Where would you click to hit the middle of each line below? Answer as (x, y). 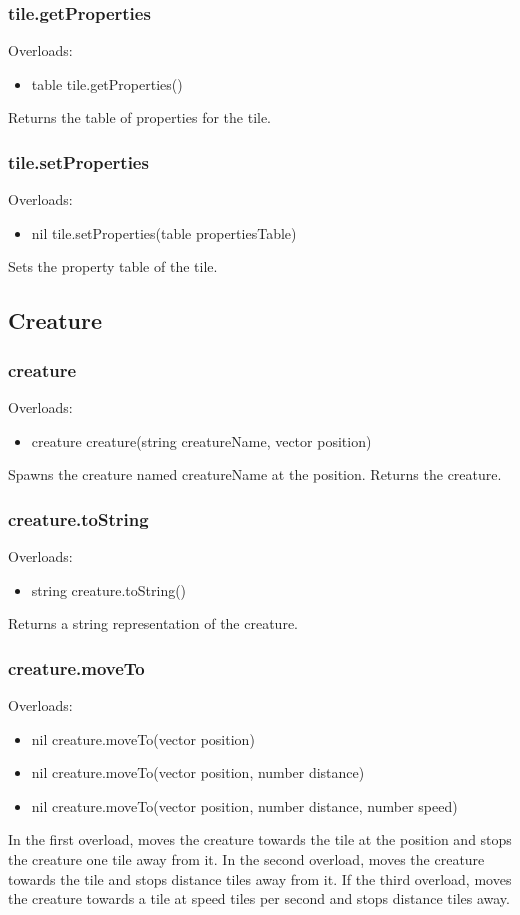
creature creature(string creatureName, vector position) (201, 440)
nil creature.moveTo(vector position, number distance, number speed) (244, 805)
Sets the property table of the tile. (113, 266)
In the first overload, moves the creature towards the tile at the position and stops (260, 839)
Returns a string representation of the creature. (153, 623)
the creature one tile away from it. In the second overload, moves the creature (246, 858)
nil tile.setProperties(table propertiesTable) (164, 232)
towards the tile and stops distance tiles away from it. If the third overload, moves (260, 878)
